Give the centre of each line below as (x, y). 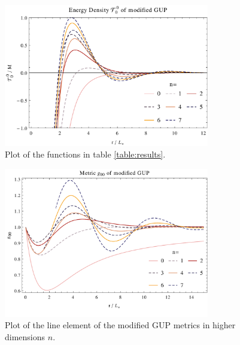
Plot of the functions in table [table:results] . (85, 154)
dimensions (25, 336)
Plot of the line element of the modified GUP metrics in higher (120, 325)
